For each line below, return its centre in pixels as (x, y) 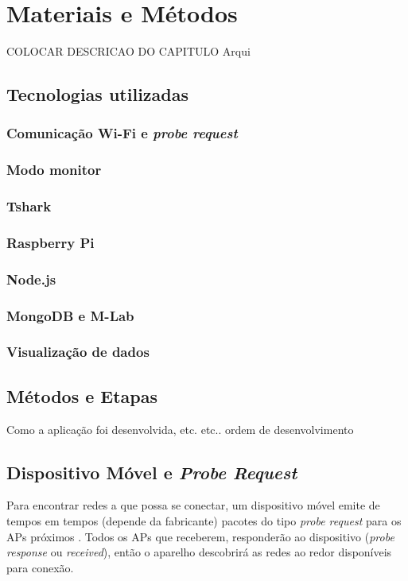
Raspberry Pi (51, 242)
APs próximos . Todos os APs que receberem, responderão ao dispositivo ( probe (200, 536)
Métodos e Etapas (82, 395)
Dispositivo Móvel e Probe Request (152, 472)
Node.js (31, 279)
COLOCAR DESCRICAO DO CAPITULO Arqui (128, 51)
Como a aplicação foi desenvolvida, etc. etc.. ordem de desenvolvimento (180, 429)
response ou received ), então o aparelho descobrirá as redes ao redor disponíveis (199, 552)
